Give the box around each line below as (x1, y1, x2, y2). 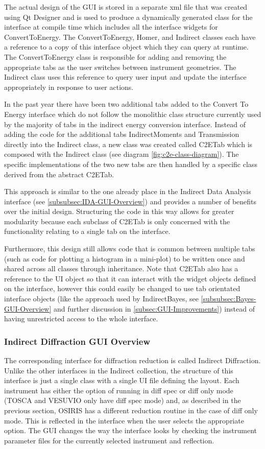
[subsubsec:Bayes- (201, 293, 256, 304)
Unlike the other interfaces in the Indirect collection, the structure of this (4, 365, 233, 375)
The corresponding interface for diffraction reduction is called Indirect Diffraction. (4, 355, 261, 366)
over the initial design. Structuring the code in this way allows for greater (4, 206, 234, 217)
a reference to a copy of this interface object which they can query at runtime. (4, 41, 249, 52)
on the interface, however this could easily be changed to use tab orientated (4, 283, 240, 294)
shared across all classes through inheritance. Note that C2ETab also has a (4, 263, 238, 274)
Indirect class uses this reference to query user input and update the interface (4, 72, 247, 82)
